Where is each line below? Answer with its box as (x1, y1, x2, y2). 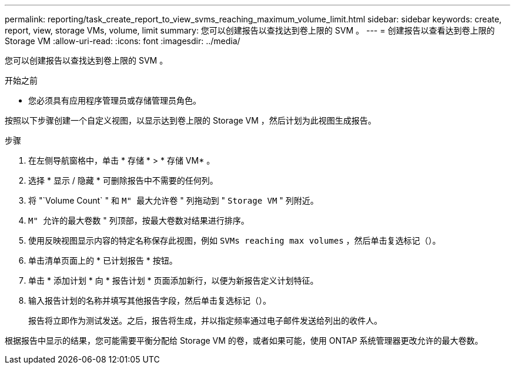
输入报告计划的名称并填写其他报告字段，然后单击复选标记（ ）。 (28, 295, 271, 305)
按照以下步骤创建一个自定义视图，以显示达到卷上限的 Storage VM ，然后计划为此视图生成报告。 (5, 115, 376, 125)
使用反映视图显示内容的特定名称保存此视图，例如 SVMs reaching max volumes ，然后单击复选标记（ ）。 (28, 235, 441, 245)
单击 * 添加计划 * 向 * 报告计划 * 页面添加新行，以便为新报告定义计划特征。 (28, 275, 319, 285)
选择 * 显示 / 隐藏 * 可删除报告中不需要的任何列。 (28, 175, 218, 185)
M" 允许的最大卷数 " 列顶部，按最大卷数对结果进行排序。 (28, 215, 249, 225)
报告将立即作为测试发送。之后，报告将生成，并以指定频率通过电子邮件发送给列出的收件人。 (28, 315, 382, 325)
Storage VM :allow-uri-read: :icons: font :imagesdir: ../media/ (5, 36, 240, 46)
